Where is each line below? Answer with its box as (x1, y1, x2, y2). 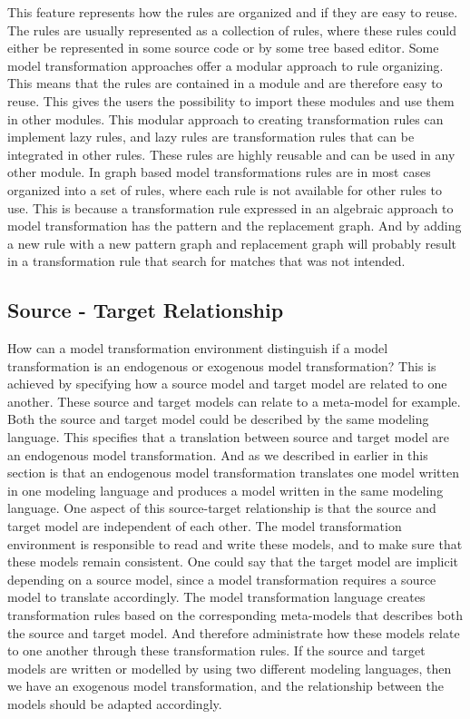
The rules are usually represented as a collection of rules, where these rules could (7, 20, 457, 39)
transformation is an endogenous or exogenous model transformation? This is (7, 356, 436, 375)
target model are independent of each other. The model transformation (7, 517, 402, 536)
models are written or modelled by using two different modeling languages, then (7, 658, 452, 677)
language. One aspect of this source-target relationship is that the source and (7, 498, 436, 517)
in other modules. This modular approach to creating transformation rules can (7, 109, 444, 128)
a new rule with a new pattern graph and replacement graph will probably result (7, 233, 457, 252)
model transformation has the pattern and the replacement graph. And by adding (7, 216, 462, 235)
